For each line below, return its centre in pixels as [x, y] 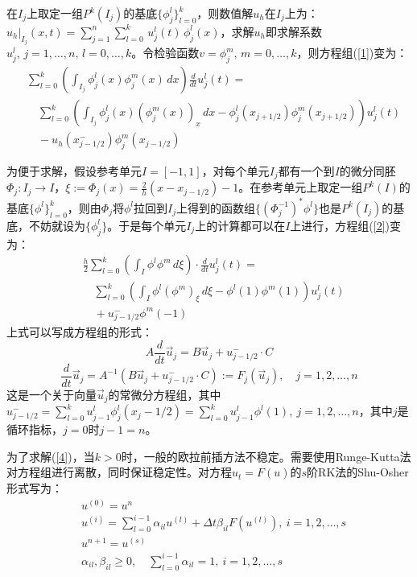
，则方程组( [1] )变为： [352, 53]
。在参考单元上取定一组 [301, 187]
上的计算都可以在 [240, 225]
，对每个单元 [235, 170]
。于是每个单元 [147, 225]
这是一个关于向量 [52, 395]
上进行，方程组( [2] [338, 225]
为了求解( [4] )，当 [51, 456]
